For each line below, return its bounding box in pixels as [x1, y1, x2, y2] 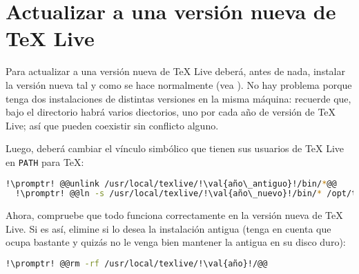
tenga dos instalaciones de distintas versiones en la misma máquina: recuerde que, [6, 91, 351, 105]
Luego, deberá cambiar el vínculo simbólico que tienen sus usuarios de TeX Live [6, 141, 345, 156]
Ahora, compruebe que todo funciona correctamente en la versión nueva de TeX [6, 208, 343, 222]
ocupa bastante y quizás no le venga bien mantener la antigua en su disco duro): [6, 235, 346, 249]
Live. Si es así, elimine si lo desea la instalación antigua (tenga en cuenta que [6, 221, 331, 235]
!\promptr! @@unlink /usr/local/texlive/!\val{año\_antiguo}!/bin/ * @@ [6, 178, 337, 189]
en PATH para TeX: [6, 154, 84, 169]
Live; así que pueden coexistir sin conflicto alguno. [6, 118, 219, 132]
